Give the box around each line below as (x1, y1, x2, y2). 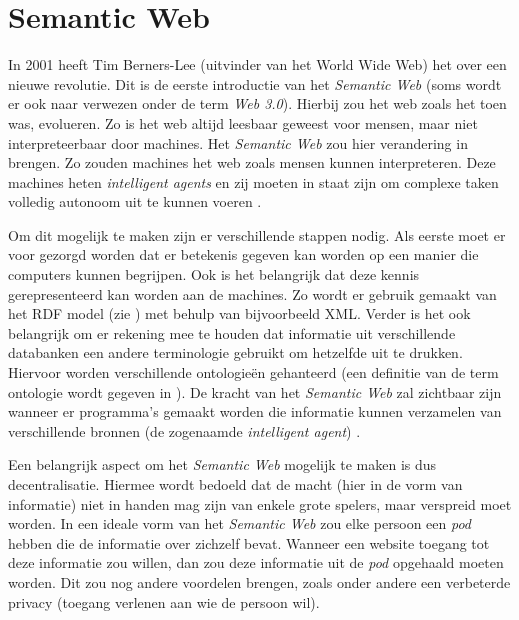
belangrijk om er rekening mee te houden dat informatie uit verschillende (8, 322, 456, 343)
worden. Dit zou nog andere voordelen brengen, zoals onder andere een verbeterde (8, 571, 511, 592)
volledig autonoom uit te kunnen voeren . (8, 191, 262, 212)
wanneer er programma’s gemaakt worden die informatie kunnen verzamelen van (8, 401, 502, 422)
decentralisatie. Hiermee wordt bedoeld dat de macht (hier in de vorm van (8, 474, 463, 494)
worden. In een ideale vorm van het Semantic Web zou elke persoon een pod (8, 513, 471, 534)
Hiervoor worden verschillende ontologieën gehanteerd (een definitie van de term (8, 362, 499, 383)
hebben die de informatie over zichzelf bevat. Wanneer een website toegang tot (8, 532, 490, 553)
